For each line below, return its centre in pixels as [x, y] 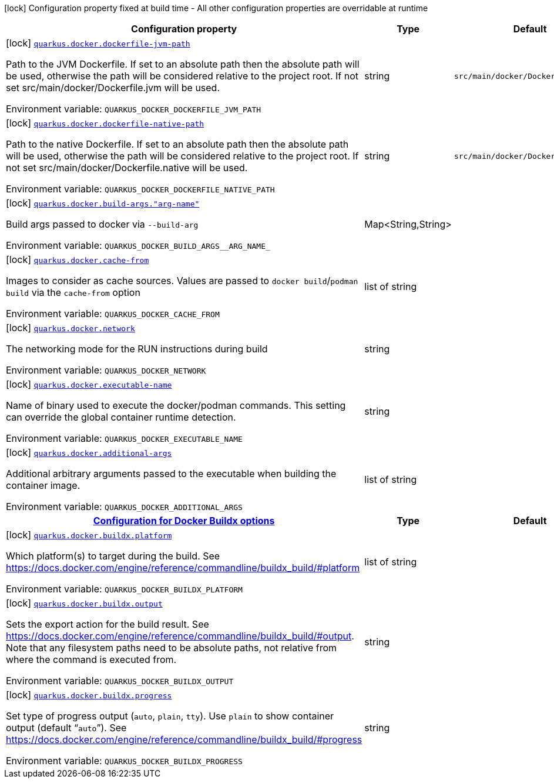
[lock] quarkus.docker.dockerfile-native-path [105, 123]
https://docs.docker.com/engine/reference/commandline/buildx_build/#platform [183, 568]
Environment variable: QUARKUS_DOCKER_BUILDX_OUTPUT [120, 681]
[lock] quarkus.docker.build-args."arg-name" [103, 203]
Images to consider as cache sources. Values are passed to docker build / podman [182, 281]
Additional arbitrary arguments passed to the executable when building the [171, 474]
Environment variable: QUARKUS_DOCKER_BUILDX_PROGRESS [124, 761]
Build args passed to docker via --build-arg [102, 224]
